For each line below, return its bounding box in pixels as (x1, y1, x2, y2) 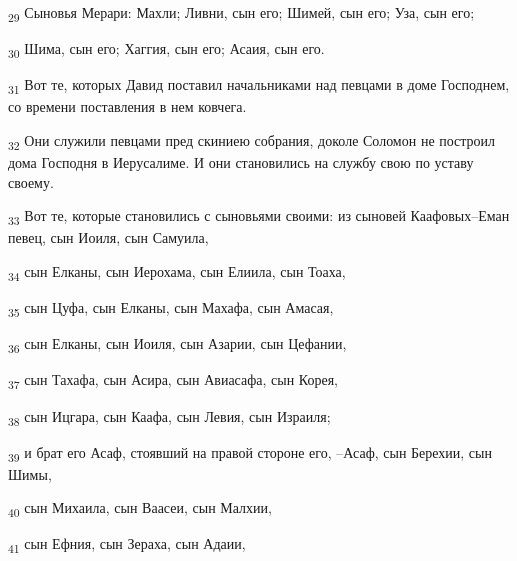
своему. (8, 171, 54, 192)
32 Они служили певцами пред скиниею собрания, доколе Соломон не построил (8, 129, 496, 153)
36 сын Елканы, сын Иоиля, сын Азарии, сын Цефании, (8, 333, 347, 357)
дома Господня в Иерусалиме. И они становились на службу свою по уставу (8, 152, 474, 173)
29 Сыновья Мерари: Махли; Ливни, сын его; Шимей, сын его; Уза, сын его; (8, 2, 475, 25)
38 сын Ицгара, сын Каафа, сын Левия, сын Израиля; (8, 405, 331, 429)
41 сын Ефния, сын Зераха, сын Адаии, (8, 533, 246, 557)
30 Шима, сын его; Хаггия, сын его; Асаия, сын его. (8, 38, 325, 61)
